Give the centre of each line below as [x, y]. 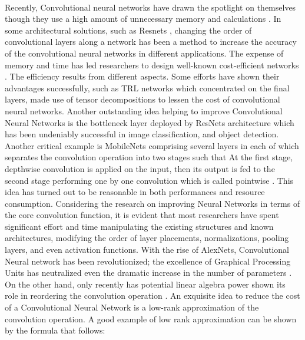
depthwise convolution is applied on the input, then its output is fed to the [140, 168]
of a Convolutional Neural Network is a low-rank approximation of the [132, 307]
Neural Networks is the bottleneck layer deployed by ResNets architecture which [150, 122]
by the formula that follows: [55, 330]
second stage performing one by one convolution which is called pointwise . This [149, 180]
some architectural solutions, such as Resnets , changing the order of [128, 30]
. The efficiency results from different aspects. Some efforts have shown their [142, 76]
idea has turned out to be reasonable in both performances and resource [135, 192]
